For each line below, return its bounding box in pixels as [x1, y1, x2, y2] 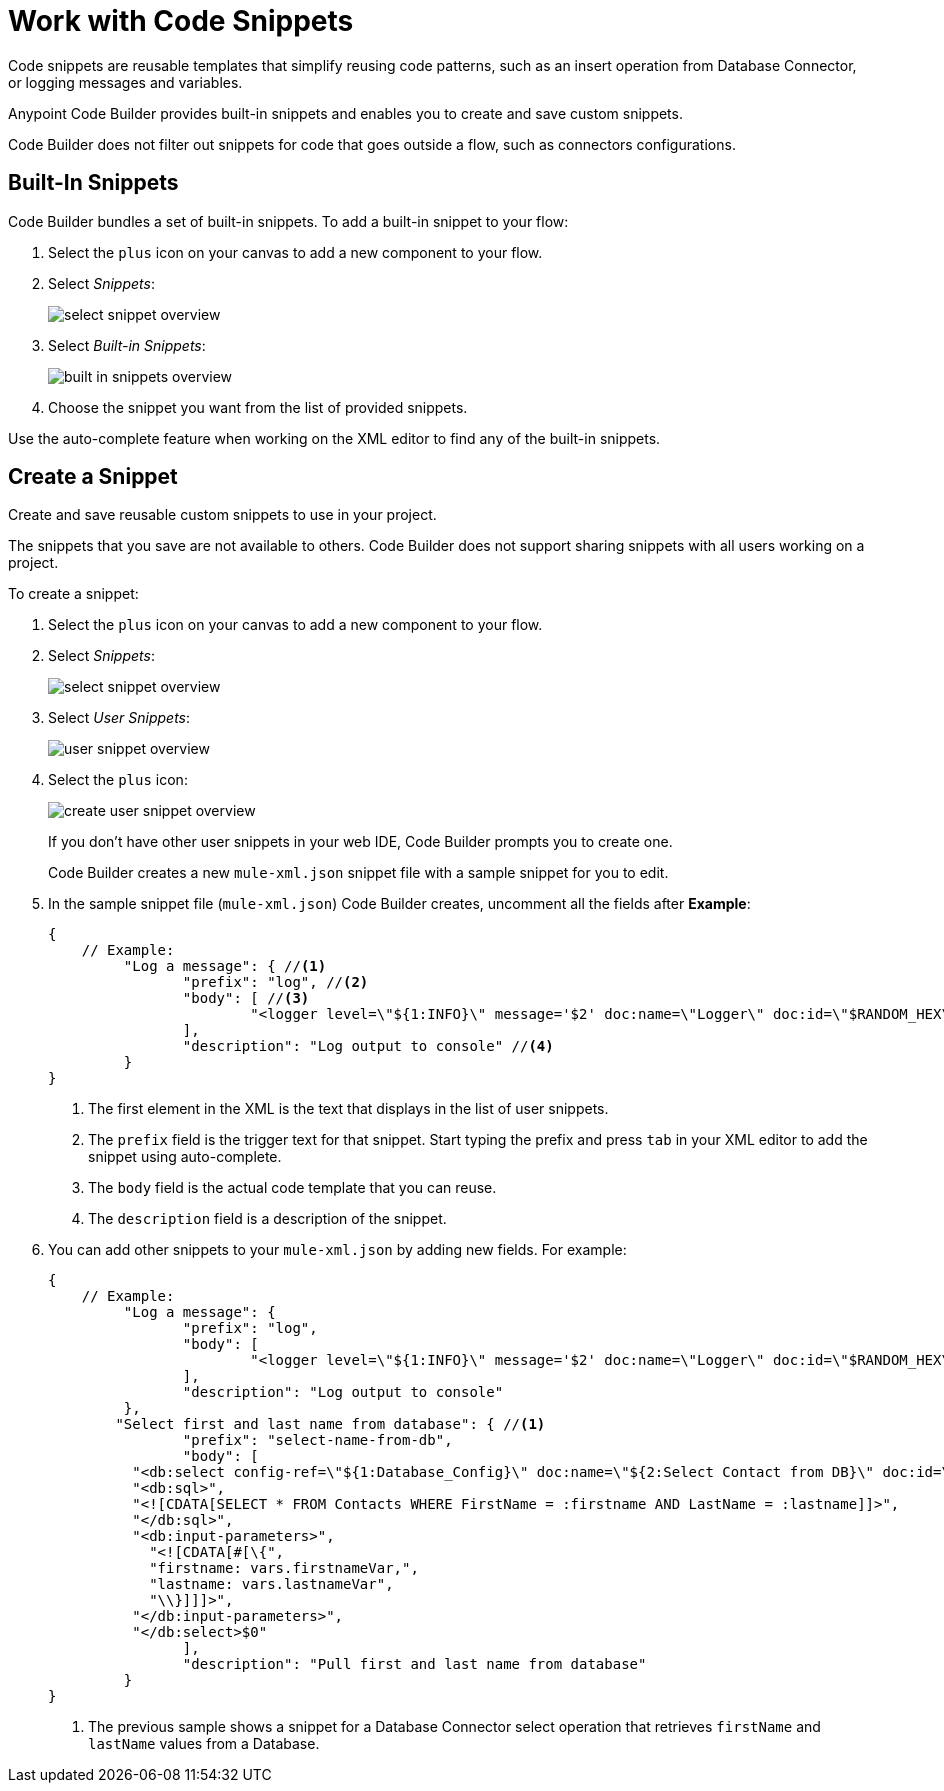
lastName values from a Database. [88, 1735, 320, 1753]
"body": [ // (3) [182, 990, 310, 1007]
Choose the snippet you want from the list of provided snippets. [48, 398, 468, 416]
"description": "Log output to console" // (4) [182, 1038, 554, 1055]
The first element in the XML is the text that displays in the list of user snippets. [88, 1100, 609, 1118]
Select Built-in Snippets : [48, 336, 206, 354]
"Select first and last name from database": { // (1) [115, 1416, 546, 1433]
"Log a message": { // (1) [123, 958, 327, 975]
